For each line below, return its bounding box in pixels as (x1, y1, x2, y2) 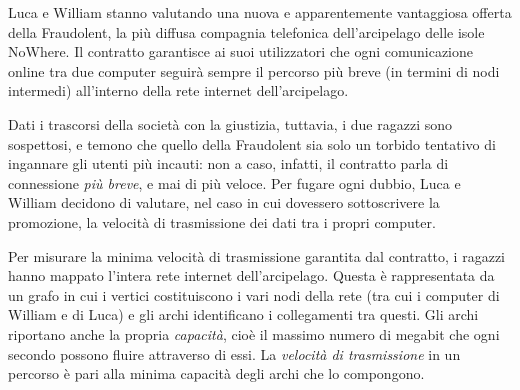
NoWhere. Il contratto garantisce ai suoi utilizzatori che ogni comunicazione (8, 41, 474, 62)
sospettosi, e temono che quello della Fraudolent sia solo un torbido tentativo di (8, 133, 496, 154)
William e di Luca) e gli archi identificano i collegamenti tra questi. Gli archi (8, 304, 479, 325)
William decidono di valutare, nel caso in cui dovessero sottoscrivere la (8, 192, 440, 213)
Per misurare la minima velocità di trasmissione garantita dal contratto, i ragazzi (8, 245, 505, 266)
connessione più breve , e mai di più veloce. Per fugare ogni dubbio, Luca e (8, 172, 461, 193)
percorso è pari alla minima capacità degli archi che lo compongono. (8, 363, 425, 384)
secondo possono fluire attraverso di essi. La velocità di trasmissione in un (8, 343, 461, 364)
